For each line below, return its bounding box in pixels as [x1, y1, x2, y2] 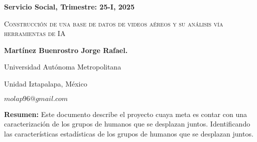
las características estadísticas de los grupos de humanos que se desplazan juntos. [4, 128, 253, 138]
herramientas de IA [4, 28, 66, 38]
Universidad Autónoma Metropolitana [4, 61, 121, 72]
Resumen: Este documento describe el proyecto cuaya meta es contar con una [4, 108, 247, 119]
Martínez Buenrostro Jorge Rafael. [4, 44, 128, 55]
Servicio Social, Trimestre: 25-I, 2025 [4, 1, 135, 11]
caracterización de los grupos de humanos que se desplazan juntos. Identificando [4, 118, 250, 129]
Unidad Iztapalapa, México [4, 78, 87, 88]
